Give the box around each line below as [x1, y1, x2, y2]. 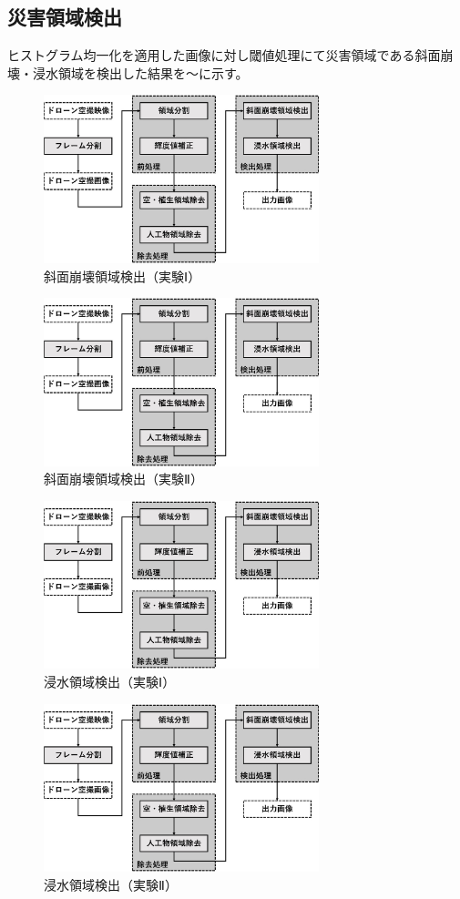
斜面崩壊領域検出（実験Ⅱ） [44, 469, 203, 488]
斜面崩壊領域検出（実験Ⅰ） [44, 266, 201, 285]
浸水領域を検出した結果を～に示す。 [32, 63, 249, 82]
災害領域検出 [7, 3, 122, 31]
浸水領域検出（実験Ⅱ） [44, 874, 178, 894]
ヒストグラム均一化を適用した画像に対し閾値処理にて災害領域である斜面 [7, 46, 441, 65]
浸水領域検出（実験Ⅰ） [44, 671, 176, 690]
